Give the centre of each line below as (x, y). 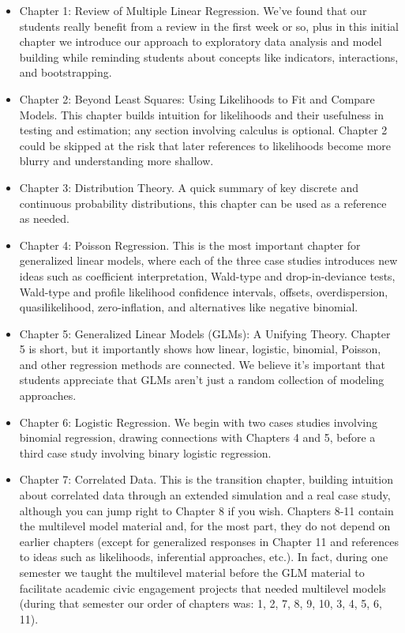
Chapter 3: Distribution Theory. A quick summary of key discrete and (189, 187)
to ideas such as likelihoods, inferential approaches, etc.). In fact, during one (204, 557)
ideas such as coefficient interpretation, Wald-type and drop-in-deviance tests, (207, 275)
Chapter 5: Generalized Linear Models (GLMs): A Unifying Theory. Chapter (205, 333)
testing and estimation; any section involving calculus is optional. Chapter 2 (203, 130)
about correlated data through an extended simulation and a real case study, (205, 495)
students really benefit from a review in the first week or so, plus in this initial (209, 26)
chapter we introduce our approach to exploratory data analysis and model (201, 41)
